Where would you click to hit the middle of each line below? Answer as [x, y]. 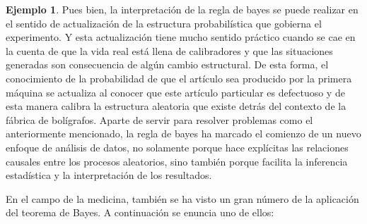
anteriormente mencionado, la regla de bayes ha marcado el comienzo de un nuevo [183, 133]
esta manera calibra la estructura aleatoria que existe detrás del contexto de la [176, 106]
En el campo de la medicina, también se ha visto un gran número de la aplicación [182, 198]
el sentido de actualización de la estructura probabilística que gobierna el [164, 23]
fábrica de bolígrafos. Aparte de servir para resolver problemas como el [159, 119]
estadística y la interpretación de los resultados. [109, 175]
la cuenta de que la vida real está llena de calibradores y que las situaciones [169, 50]
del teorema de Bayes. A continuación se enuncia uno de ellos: [140, 212]
